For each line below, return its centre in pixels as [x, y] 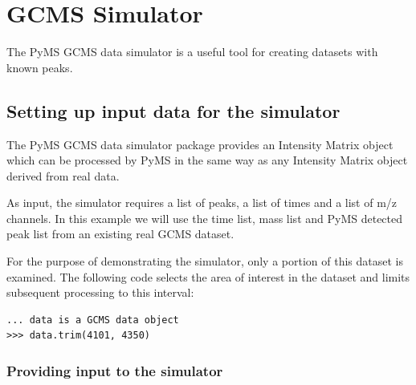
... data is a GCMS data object [93, 320]
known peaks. [40, 67]
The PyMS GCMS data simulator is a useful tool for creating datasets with [192, 52]
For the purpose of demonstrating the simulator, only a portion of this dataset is [205, 261]
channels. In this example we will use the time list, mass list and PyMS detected [205, 218]
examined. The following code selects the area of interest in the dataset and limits [208, 276]
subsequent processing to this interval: [100, 292]
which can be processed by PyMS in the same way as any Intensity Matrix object [207, 160]
